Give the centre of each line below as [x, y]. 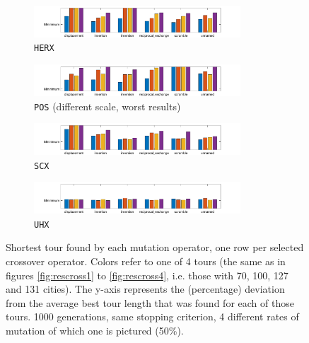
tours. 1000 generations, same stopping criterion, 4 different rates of [152, 316]
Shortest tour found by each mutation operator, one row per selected [155, 247]
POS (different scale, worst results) [107, 106]
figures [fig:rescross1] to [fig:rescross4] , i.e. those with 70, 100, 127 [147, 275]
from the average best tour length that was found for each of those [150, 302]
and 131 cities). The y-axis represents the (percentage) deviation [145, 289]
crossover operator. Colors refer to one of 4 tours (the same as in [146, 261]
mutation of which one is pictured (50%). [95, 330]
